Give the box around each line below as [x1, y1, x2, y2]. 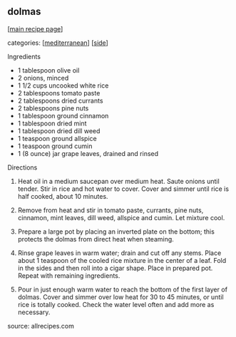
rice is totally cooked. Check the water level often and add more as [17, 300, 215, 309]
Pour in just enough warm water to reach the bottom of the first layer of [17, 285, 228, 294]
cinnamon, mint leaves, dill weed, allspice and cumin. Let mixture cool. [17, 213, 225, 222]
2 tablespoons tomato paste [17, 88, 101, 97]
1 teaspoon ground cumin [17, 142, 93, 150]
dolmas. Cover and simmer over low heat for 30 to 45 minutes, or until [17, 292, 224, 301]
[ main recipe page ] [7, 24, 63, 33]
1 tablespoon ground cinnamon [17, 111, 109, 120]
